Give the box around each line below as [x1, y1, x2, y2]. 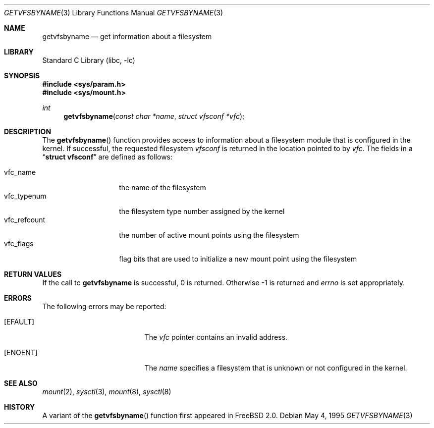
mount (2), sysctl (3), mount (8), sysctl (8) [42, 387, 171, 396]
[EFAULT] [4, 318, 35, 326]
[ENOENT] [4, 348, 38, 357]
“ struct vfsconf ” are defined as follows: [42, 153, 173, 161]
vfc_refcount [4, 215, 46, 224]
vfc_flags [4, 239, 34, 248]
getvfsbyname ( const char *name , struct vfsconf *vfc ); [63, 112, 245, 120]
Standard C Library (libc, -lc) [42, 56, 135, 64]
